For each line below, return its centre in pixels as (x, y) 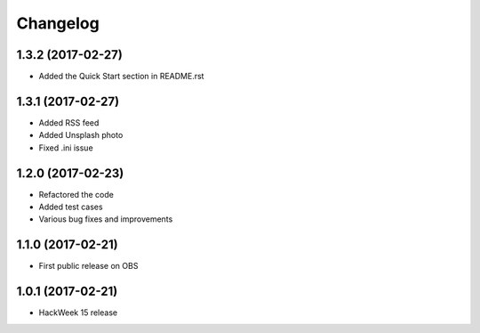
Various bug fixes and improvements (106, 219)
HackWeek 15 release (78, 313)
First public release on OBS (88, 266)
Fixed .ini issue (66, 148)
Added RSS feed (69, 122)
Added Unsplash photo (81, 135)
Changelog (58, 23)
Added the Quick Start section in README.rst (121, 77)
